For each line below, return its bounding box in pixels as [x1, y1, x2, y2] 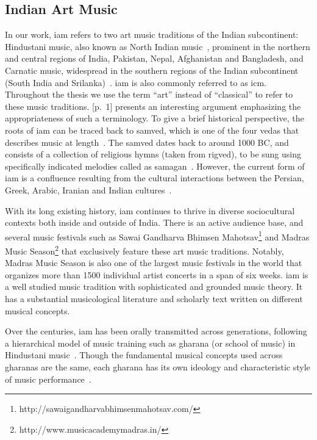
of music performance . [5, 372, 91, 385]
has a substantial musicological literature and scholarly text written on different [5, 292, 303, 305]
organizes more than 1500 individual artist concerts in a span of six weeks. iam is [5, 268, 308, 281]
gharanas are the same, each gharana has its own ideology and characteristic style [5, 360, 310, 373]
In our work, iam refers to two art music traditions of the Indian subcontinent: [5, 28, 299, 41]
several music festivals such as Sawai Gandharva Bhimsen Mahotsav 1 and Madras [5, 228, 310, 243]
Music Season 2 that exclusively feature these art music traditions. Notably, [5, 242, 284, 257]
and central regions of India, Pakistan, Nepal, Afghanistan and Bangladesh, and [5, 52, 304, 65]
